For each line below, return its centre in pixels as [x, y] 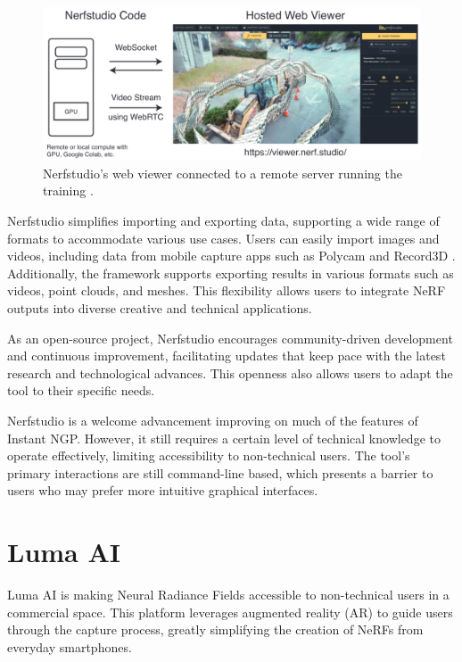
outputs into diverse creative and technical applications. [160, 308]
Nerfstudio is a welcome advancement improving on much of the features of [213, 420]
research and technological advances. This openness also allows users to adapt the [230, 372]
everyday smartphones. [70, 646]
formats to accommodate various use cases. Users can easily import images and [223, 238]
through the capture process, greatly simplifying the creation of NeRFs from [215, 629]
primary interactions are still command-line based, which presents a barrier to [220, 472]
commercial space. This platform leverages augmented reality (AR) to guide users [230, 612]
